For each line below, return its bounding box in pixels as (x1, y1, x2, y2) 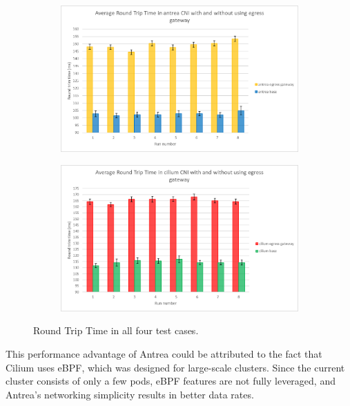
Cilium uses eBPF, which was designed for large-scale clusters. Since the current (6, 360, 345, 374)
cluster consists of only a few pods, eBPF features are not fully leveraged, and (6, 374, 336, 388)
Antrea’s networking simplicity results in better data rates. (6, 387, 254, 401)
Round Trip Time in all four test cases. (33, 323, 199, 338)
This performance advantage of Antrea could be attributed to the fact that (6, 347, 322, 361)
